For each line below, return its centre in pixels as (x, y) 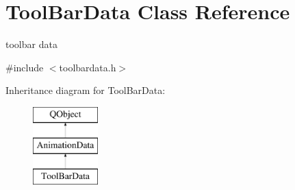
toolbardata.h (88, 67)
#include (25, 67)
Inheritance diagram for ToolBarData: (86, 90)
